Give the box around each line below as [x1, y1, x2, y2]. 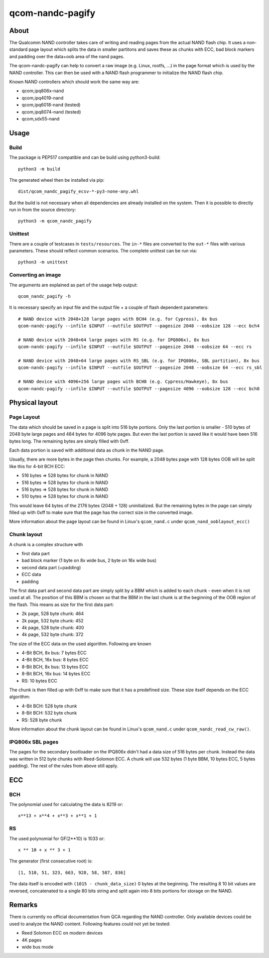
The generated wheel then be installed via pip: [9, 177, 105, 183]
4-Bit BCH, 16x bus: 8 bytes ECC [21, 657, 89, 663]
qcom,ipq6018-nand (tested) [21, 102, 81, 108]
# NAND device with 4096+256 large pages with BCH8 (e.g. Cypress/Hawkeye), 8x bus [18, 379, 229, 384]
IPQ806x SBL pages [9, 738, 59, 745]
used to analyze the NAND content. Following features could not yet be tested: [9, 921, 170, 927]
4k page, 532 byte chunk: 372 [21, 631, 84, 637]
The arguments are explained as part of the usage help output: [9, 282, 138, 288]
